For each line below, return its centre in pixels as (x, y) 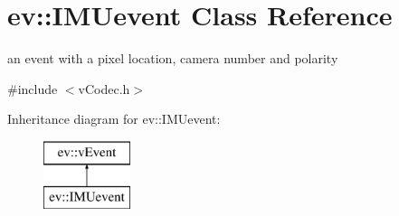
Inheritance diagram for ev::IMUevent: (114, 119)
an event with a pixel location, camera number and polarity (173, 58)
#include (33, 88)
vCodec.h (104, 88)
